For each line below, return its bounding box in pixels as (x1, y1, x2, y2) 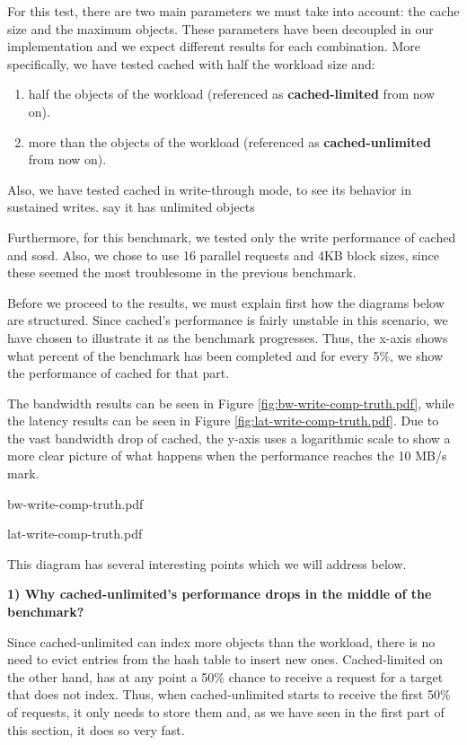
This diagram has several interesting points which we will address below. (7, 554, 407, 573)
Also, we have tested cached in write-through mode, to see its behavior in (7, 180, 411, 198)
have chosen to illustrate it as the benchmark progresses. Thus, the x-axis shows (7, 328, 448, 346)
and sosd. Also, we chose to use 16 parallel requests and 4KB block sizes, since (7, 245, 439, 264)
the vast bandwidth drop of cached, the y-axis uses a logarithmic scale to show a (7, 428, 451, 447)
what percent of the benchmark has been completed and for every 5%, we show (7, 346, 444, 364)
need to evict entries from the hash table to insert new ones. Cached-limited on (7, 650, 443, 669)
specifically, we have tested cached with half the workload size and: (7, 54, 375, 73)
